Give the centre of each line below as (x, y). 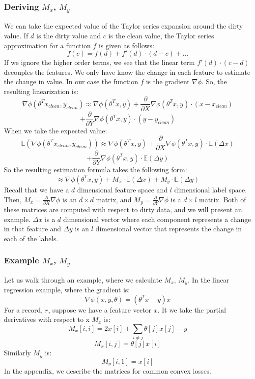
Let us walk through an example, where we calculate (83, 279)
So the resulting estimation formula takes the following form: (96, 170)
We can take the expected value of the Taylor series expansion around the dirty (124, 26)
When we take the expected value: (56, 130)
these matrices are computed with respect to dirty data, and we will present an (123, 209)
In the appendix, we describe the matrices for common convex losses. (108, 371)
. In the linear (208, 279)
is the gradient (168, 81)
